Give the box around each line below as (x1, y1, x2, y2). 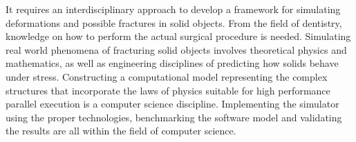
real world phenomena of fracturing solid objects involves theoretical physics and (6, 42, 347, 57)
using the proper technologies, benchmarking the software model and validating (6, 110, 342, 124)
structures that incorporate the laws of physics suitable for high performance (6, 83, 330, 97)
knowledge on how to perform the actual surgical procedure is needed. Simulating (6, 29, 351, 43)
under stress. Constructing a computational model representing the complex (6, 69, 328, 83)
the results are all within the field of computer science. (6, 123, 236, 138)
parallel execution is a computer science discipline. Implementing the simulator (6, 97, 339, 111)
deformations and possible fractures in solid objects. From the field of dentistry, (6, 15, 342, 30)
